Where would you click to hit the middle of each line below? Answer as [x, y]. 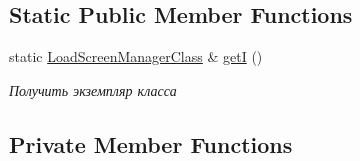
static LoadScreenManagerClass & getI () [136, 56]
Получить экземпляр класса [93, 89]
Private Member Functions [151, 143]
